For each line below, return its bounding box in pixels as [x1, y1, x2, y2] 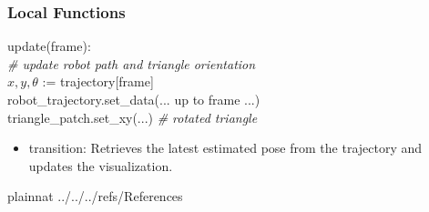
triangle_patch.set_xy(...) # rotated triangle [7, 107, 258, 126]
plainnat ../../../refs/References [7, 187, 183, 206]
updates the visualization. [28, 156, 173, 175]
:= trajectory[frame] [42, 72, 154, 91]
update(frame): [7, 36, 91, 56]
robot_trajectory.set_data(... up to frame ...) [7, 90, 260, 108]
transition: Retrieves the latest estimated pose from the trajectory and [28, 138, 423, 157]
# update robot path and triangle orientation [7, 54, 256, 73]
